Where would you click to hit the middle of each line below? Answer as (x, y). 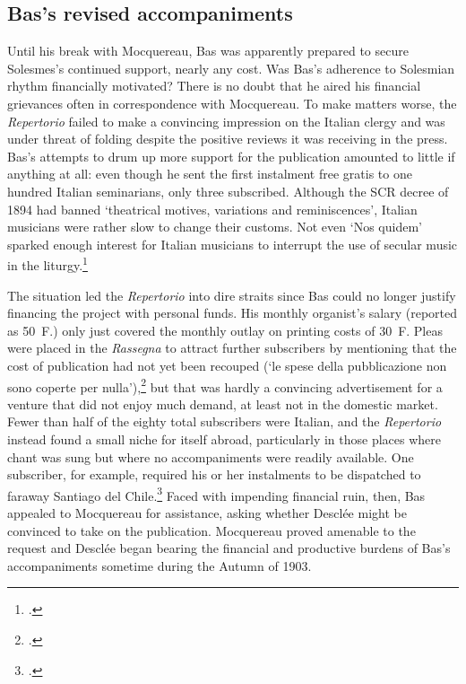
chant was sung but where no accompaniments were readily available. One (211, 456)
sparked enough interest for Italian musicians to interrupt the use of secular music (233, 244)
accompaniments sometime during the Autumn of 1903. (160, 565)
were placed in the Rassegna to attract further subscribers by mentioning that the (232, 348)
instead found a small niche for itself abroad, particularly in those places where (224, 438)
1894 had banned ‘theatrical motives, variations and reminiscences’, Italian (212, 209)
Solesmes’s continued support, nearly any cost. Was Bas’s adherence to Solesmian (231, 68)
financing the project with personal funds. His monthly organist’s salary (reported (233, 313)
